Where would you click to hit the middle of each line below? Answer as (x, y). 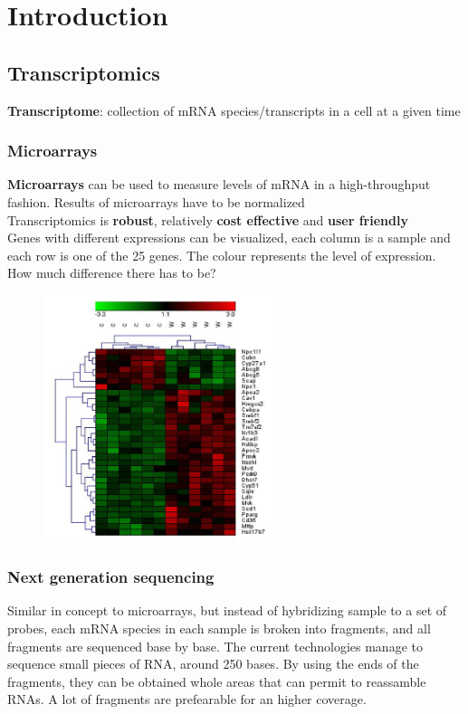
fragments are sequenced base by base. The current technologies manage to (215, 646)
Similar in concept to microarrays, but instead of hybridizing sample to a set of (227, 610)
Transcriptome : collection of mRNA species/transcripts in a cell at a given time (234, 110)
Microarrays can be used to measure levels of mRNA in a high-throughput (219, 184)
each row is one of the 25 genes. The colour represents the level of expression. (222, 255)
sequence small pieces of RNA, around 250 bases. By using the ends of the (213, 664)
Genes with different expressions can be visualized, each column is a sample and (229, 238)
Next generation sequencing (111, 577)
